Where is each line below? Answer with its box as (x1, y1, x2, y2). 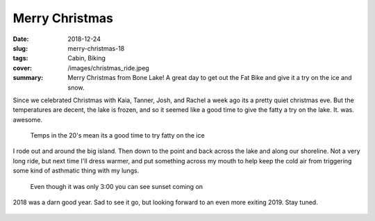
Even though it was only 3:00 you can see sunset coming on (30, 182, 203, 190)
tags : (12, 54, 28, 63)
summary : (12, 74, 44, 82)
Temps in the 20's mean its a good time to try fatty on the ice (30, 131, 205, 140)
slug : (12, 44, 28, 52)
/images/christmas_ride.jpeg (67, 63, 149, 72)
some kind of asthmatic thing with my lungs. (12, 167, 140, 175)
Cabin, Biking (67, 54, 106, 63)
